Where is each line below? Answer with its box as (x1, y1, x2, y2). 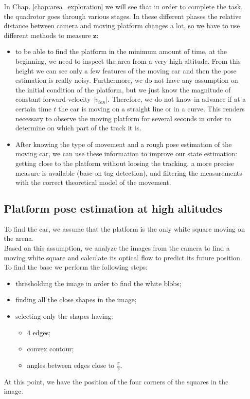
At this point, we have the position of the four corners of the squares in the (4, 376, 229, 386)
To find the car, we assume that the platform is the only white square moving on (4, 223, 245, 234)
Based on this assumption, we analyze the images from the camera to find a (4, 243, 230, 253)
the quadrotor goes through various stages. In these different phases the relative (4, 11, 242, 21)
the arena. (4, 233, 34, 243)
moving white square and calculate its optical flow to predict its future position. (4, 252, 242, 262)
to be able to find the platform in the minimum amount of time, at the (15, 46, 227, 56)
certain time (15, 103, 52, 113)
